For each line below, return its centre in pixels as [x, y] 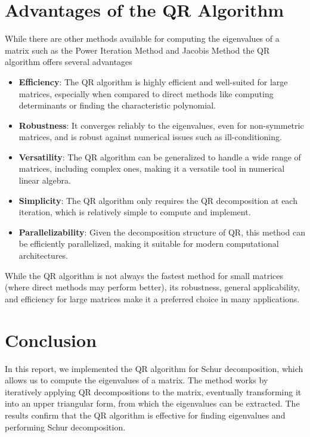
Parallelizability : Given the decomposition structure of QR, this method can [162, 232]
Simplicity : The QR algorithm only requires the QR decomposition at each [158, 200]
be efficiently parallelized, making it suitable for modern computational [149, 244]
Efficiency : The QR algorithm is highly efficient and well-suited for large [153, 81]
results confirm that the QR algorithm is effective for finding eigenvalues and [145, 415]
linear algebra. [45, 180]
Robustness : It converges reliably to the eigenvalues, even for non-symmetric [161, 125]
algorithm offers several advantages [69, 62]
